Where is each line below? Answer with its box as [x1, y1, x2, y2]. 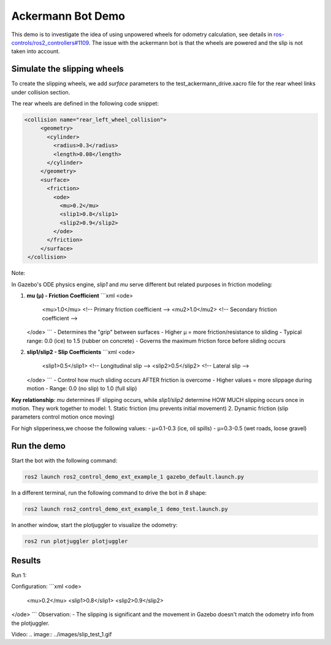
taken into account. [11, 48, 61, 55]
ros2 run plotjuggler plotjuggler [24, 538, 128, 544]
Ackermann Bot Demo [11, 9, 126, 23]
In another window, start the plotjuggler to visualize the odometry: [11, 521, 178, 528]
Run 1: [11, 571, 27, 579]
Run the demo [11, 441, 66, 451]
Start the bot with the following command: [11, 457, 118, 464]
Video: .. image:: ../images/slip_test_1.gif [11, 630, 112, 638]
